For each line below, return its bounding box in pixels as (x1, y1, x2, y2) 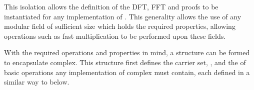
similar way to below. (4, 77, 69, 87)
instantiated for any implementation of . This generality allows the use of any (4, 11, 241, 21)
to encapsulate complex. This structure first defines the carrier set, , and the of (4, 57, 246, 67)
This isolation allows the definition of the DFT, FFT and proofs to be (4, 1, 218, 11)
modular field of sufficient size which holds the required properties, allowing (4, 21, 235, 31)
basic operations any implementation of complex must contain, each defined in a (4, 67, 250, 77)
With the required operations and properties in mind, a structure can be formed (4, 47, 250, 58)
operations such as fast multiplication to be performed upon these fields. (4, 30, 226, 41)
